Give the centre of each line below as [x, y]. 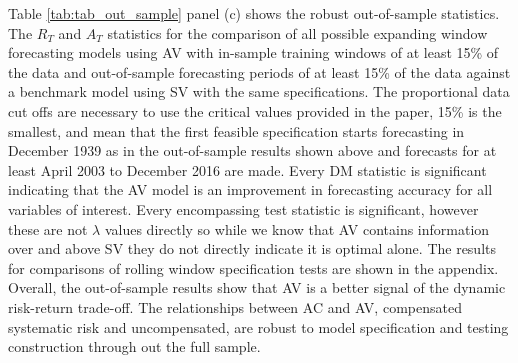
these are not [48, 228]
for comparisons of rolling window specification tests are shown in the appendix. [253, 267]
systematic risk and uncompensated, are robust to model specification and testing [258, 326]
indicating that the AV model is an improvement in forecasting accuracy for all [250, 189]
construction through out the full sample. [134, 346]
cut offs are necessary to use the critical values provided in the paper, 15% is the [255, 110]
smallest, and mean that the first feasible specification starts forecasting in [236, 130]
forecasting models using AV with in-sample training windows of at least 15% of [253, 52]
